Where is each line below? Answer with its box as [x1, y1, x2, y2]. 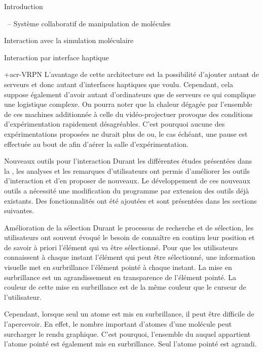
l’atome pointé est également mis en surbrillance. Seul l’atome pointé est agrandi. [4, 338, 257, 349]
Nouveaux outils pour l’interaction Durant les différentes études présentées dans [4, 155, 252, 166]
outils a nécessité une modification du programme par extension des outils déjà [4, 185, 249, 195]
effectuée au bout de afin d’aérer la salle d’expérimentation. [4, 138, 189, 149]
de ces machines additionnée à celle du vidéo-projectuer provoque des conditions [4, 108, 253, 119]
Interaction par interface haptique [4, 52, 109, 62]
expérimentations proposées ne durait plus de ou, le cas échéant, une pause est [4, 128, 248, 139]
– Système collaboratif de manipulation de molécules [7, 18, 171, 28]
